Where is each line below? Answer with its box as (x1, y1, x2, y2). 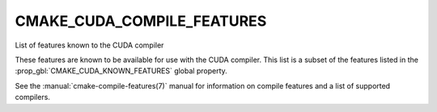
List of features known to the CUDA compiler (15, 40, 164, 50)
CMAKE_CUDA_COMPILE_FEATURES (15, 12, 267, 30)
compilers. (15, 93, 50, 102)
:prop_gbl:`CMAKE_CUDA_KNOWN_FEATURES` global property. (15, 66, 228, 76)
